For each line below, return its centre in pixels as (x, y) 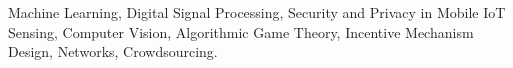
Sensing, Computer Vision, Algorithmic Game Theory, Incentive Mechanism (241, 31)
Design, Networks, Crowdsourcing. (113, 51)
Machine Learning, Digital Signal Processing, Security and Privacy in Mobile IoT (257, 12)
